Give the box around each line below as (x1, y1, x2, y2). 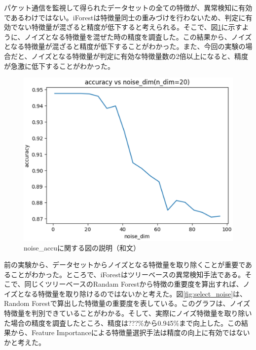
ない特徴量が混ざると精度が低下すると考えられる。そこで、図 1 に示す (17, 22, 242, 32)
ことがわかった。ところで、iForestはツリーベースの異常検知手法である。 (10, 269, 245, 279)
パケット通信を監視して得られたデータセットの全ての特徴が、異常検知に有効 (4, 2, 253, 12)
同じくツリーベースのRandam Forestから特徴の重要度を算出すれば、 (24, 279, 243, 289)
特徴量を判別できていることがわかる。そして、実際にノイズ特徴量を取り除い (4, 307, 252, 318)
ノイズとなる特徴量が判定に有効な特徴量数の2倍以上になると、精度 (31, 50, 249, 61)
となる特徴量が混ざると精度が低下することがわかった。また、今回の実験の (4, 41, 246, 51)
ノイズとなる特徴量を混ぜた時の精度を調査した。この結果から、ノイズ (24, 31, 252, 42)
